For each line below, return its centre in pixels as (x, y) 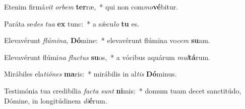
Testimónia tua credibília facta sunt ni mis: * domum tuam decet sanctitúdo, (123, 90)
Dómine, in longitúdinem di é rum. (56, 100)
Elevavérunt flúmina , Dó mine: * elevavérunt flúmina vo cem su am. (107, 40)
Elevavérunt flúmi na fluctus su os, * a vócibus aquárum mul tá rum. (107, 57)
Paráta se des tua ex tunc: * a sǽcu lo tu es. (72, 23)
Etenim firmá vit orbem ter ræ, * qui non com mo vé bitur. (91, 6)
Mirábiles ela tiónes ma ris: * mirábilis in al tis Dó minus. (90, 74)
